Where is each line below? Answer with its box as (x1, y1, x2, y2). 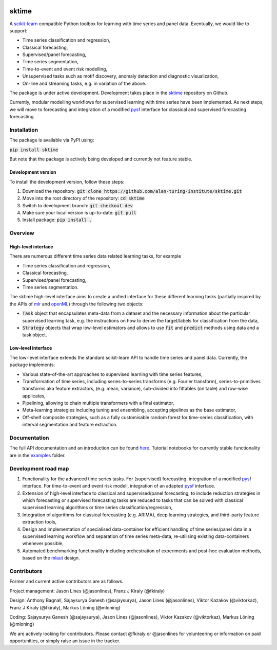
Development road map (9, 465, 69, 472)
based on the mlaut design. (22, 555, 80, 561)
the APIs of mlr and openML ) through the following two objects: (9, 301, 144, 307)
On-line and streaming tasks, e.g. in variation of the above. (22, 80, 146, 86)
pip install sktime (9, 147, 58, 153)
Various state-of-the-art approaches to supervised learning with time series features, (22, 371, 203, 377)
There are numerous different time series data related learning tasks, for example (9, 253, 182, 259)
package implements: (9, 362, 55, 368)
